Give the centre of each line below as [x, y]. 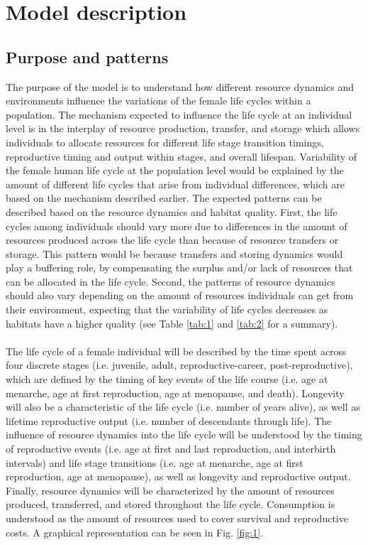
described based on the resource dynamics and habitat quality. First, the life [172, 211]
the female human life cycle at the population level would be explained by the [175, 170]
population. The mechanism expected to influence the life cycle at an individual [179, 114]
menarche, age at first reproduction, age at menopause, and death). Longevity [175, 393]
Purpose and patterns [87, 56]
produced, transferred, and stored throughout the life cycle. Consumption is [171, 504]
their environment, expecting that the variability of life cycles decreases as [167, 309]
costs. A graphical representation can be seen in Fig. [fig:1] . [135, 532]
